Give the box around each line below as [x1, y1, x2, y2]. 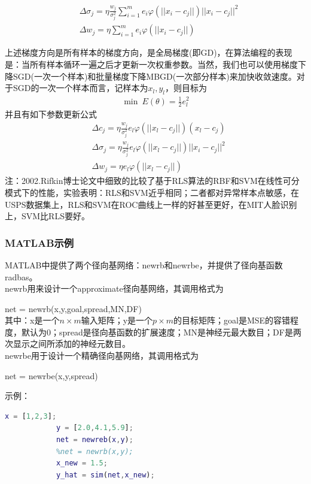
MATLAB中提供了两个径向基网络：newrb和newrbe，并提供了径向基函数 [5, 258, 283, 271]
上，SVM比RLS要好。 [5, 210, 90, 222]
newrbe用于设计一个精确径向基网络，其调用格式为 [5, 349, 199, 362]
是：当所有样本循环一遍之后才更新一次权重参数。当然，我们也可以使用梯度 [5, 58, 298, 71]
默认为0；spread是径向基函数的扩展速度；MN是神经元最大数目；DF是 [21, 325, 293, 338]
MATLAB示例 [5, 235, 74, 250]
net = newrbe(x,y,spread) [5, 369, 98, 382]
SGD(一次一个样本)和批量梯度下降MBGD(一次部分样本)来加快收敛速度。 [13, 69, 297, 82]
